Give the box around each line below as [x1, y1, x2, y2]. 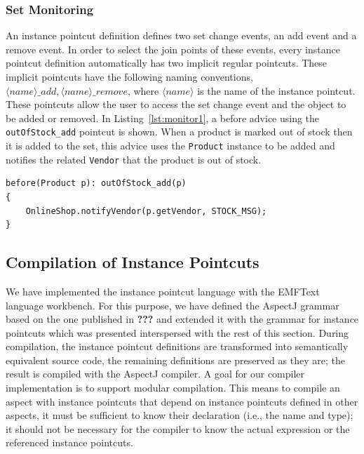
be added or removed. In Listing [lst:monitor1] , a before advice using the [6, 110, 320, 125]
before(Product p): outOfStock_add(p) [6, 178, 187, 189]
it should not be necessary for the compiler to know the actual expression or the [6, 421, 350, 436]
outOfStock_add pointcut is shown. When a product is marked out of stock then [6, 124, 353, 139]
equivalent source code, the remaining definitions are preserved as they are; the [6, 352, 345, 367]
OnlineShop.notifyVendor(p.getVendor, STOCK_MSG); [25, 206, 267, 216]
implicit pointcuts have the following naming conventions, [6, 69, 253, 84]
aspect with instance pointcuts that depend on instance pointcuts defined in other [6, 394, 358, 408]
